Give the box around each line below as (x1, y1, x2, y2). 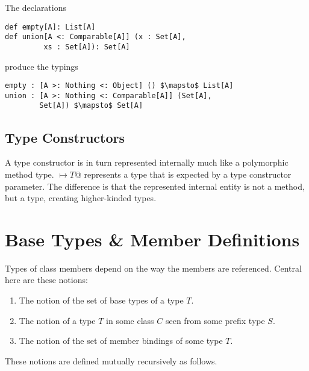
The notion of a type (19, 314, 96, 326)
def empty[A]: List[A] (5, 22, 96, 31)
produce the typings (5, 60, 78, 72)
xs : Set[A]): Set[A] (43, 42, 130, 51)
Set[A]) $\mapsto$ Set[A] (39, 101, 143, 110)
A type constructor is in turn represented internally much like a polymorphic (5, 156, 289, 169)
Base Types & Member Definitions (5, 226, 300, 251)
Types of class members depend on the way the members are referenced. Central (5, 261, 302, 274)
